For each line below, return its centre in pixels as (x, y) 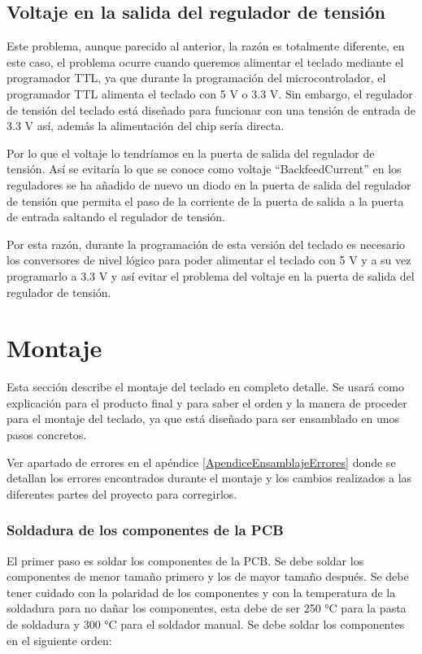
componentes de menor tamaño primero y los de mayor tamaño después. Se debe (208, 576)
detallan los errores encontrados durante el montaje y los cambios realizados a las (209, 478)
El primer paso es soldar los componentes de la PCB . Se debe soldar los (185, 560)
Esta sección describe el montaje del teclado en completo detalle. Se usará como (205, 387)
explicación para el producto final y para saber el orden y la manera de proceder (207, 402)
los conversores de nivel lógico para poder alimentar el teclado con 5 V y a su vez (209, 260)
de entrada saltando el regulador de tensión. (116, 217)
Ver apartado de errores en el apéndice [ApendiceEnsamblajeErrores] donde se (201, 462)
